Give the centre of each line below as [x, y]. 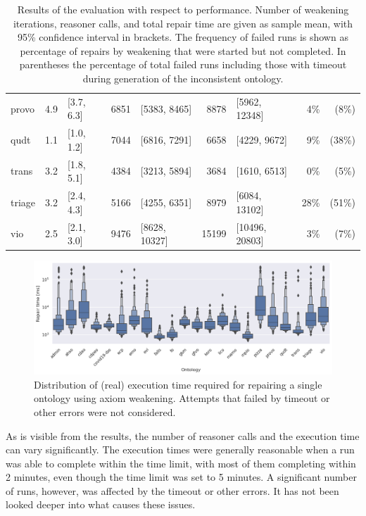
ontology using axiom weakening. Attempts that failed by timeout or [182, 398]
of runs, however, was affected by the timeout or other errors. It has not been [172, 490]
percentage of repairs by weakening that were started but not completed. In [183, 50]
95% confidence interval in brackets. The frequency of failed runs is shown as [183, 37]
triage [23, 202]
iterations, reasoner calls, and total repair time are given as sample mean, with [183, 23]
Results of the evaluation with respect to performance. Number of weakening [183, 9]
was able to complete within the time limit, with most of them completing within [181, 463]
